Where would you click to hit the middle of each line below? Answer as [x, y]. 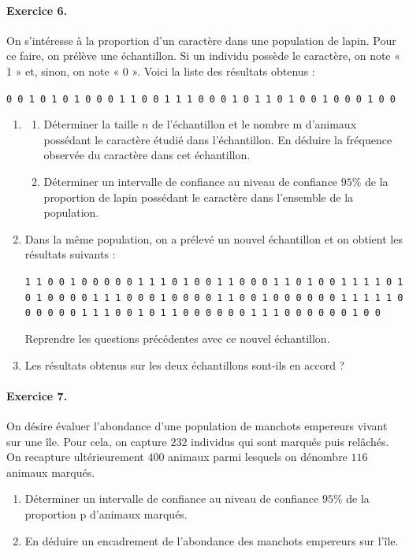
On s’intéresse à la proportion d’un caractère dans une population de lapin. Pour [201, 40]
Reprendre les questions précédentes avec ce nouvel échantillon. [177, 338]
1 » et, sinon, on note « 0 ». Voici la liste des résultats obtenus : [161, 71]
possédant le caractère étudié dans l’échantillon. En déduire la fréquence [218, 139]
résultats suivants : [70, 254]
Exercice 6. [37, 10]
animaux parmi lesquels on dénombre [258, 457]
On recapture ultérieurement [75, 457]
